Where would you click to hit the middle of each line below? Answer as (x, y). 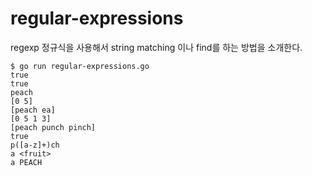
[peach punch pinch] (53, 127)
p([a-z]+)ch (35, 145)
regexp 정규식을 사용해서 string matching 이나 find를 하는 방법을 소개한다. (156, 47)
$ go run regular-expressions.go (80, 66)
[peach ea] (33, 110)
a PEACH (26, 162)
